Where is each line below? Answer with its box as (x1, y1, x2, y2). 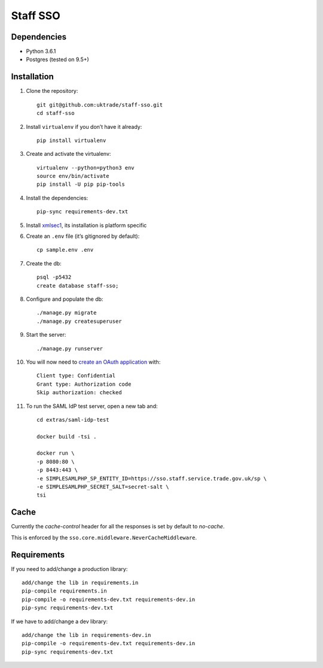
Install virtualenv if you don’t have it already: (26, 123, 142, 130)
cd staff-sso (36, 110, 75, 117)
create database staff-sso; (36, 282, 119, 289)
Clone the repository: (26, 87, 78, 95)
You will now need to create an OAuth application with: (26, 358, 161, 365)
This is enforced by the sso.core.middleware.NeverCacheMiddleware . (11, 534, 197, 541)
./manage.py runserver (36, 345, 103, 352)
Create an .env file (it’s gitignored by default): (26, 232, 140, 240)
